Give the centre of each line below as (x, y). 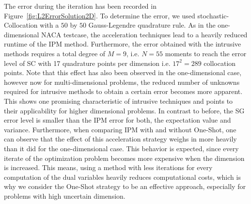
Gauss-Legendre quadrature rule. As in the (152, 25)
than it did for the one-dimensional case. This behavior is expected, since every (121, 148)
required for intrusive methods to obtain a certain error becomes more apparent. (123, 91)
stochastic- (213, 15)
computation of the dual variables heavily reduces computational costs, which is (122, 177)
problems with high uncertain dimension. (65, 196)
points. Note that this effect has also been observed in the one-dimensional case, (123, 72)
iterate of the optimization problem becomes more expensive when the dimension (124, 158)
